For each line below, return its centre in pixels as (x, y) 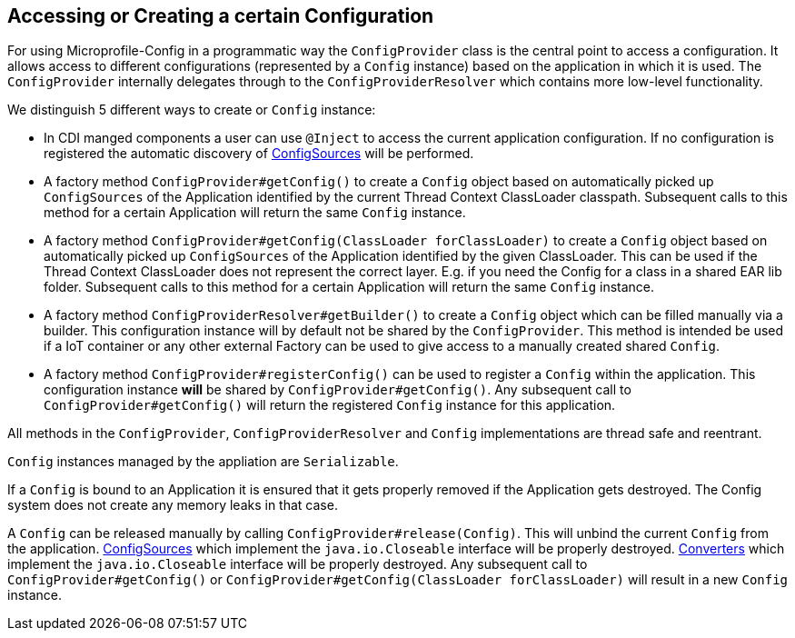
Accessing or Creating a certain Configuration (221, 16)
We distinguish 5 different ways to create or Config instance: (192, 110)
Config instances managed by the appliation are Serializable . (203, 462)
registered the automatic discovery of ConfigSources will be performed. (259, 154)
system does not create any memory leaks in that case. (173, 505)
